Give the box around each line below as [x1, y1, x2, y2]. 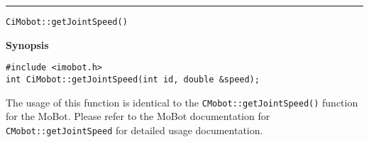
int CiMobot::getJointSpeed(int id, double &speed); [6, 74, 260, 84]
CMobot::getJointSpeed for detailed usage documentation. [6, 122, 263, 137]
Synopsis [6, 37, 49, 52]
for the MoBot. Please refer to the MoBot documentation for [6, 109, 270, 124]
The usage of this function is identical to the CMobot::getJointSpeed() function [6, 94, 358, 109]
